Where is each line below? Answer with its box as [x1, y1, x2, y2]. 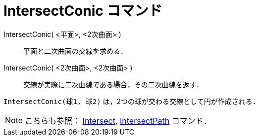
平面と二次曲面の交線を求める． [23, 46, 127, 55]
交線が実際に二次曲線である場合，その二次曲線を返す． [23, 80, 204, 89]
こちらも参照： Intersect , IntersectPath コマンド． [25, 115, 211, 126]
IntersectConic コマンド [3, 2, 162, 19]
